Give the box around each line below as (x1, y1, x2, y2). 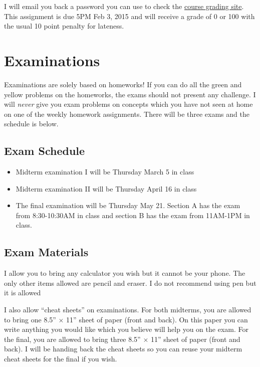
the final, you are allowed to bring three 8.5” (4, 333, 141, 344)
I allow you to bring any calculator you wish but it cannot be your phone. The (4, 268, 245, 278)
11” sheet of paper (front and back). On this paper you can (66, 314, 248, 324)
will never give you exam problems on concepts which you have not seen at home (4, 99, 253, 109)
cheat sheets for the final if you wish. (4, 353, 117, 363)
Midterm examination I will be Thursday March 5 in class (16, 166, 194, 177)
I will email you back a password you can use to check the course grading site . (4, 1, 244, 11)
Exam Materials (4, 244, 89, 260)
